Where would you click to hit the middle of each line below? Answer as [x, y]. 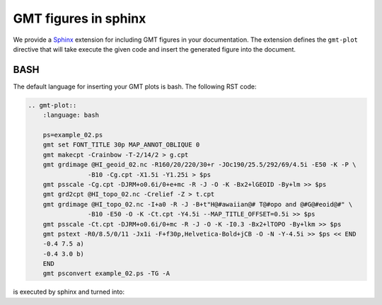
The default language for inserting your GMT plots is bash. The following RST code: [135, 86]
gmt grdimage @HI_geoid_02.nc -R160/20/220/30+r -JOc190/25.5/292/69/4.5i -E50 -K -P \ [199, 165]
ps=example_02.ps [73, 135]
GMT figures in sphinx [80, 18]
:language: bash [71, 115]
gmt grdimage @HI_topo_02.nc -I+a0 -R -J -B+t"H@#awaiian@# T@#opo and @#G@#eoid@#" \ [198, 204]
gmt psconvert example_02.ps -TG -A [106, 274]
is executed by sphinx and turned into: [69, 292]
